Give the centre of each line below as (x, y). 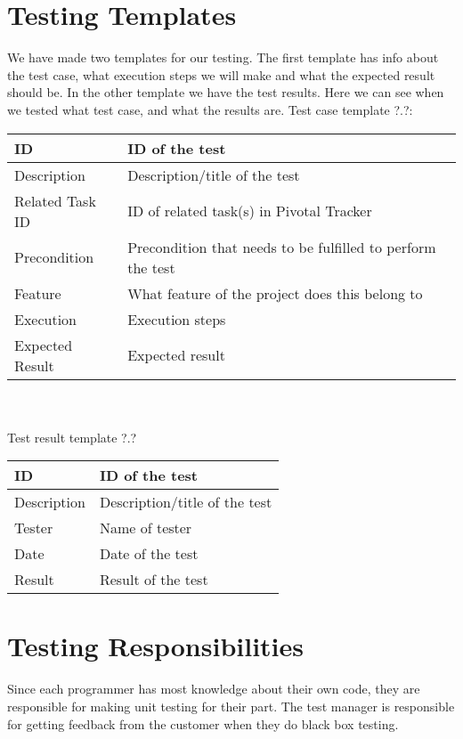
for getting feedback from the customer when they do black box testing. (203, 723)
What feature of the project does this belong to (275, 293)
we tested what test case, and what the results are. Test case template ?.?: (210, 109)
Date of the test (149, 554)
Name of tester (146, 528)
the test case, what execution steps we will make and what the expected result (221, 74)
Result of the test (154, 580)
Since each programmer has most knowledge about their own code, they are (214, 689)
